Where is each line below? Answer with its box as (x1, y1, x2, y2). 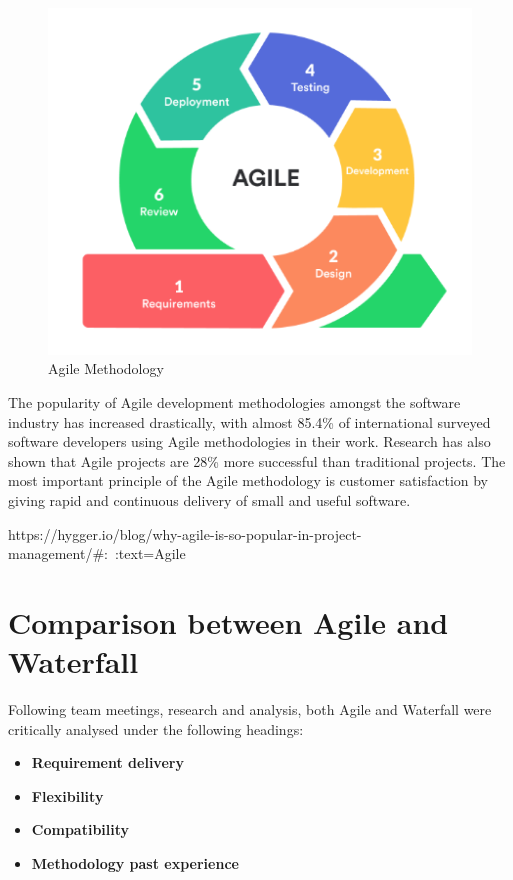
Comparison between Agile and (8, 601, 449, 642)
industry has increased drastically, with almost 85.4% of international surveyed (8, 411, 491, 432)
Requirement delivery (31, 752, 184, 773)
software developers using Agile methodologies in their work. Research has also (8, 431, 491, 452)
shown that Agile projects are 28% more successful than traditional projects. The (8, 450, 506, 471)
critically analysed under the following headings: (8, 718, 304, 739)
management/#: (8, 543, 108, 564)
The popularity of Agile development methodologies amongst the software (8, 392, 461, 412)
